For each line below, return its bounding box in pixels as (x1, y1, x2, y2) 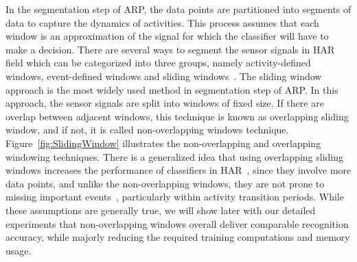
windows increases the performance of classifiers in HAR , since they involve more (5, 163, 352, 177)
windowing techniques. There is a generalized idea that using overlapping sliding (5, 149, 343, 163)
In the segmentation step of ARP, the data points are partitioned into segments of (5, 2, 352, 16)
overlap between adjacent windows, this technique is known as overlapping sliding (5, 109, 349, 123)
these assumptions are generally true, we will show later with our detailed (5, 202, 316, 217)
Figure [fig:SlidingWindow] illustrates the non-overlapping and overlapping (5, 135, 321, 150)
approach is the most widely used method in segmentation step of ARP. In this (5, 82, 338, 96)
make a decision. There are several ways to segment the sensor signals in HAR (5, 42, 335, 56)
